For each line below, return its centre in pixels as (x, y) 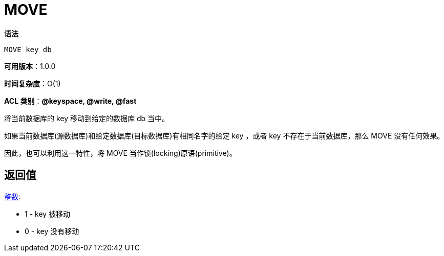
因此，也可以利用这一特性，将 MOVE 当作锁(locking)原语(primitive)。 (120, 153)
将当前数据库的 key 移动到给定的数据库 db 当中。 (87, 118)
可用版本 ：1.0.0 (30, 66)
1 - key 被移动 (48, 214)
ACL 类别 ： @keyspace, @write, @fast (70, 101)
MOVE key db (28, 49)
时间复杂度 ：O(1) (33, 83)
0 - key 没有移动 (52, 231)
